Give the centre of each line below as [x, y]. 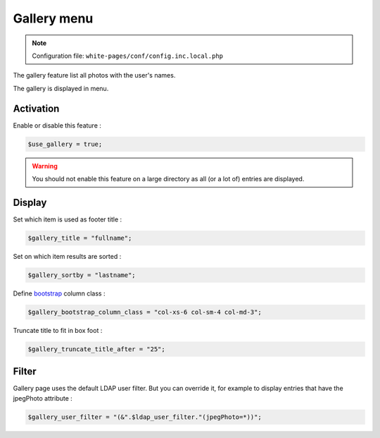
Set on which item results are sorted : [67, 256]
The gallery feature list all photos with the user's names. [94, 75]
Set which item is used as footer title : [68, 219]
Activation [36, 108]
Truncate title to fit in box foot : [58, 330]
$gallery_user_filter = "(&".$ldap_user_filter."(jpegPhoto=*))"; [145, 417]
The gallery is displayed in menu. [61, 88]
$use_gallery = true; [65, 144]
